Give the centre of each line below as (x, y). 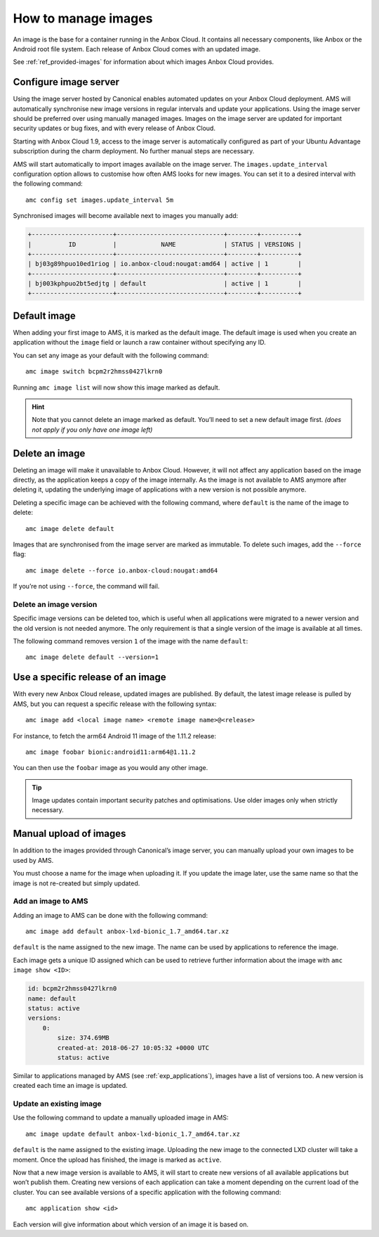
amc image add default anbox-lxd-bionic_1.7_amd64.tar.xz (127, 931)
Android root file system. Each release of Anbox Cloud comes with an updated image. (137, 49)
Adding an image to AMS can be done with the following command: (111, 915)
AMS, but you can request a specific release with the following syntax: (115, 704)
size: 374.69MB (84, 1038)
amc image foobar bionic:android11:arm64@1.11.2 (111, 752)
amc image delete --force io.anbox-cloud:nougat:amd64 (122, 570)
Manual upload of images (69, 834)
